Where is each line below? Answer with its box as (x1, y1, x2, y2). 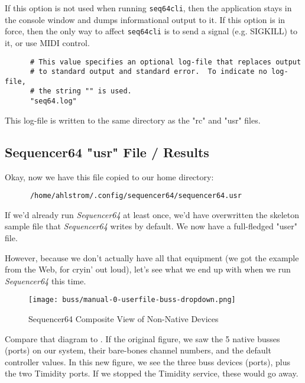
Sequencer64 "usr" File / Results (5, 142, 209, 161)
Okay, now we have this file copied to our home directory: (5, 170, 214, 183)
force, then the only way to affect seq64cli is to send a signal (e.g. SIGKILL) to (5, 25, 298, 37)
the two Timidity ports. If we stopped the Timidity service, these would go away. (5, 367, 298, 379)
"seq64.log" (30, 97, 77, 106)
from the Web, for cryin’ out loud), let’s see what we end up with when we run (5, 263, 291, 275)
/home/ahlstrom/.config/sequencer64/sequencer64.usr (30, 191, 242, 200)
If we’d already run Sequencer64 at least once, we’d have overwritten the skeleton (5, 208, 300, 220)
